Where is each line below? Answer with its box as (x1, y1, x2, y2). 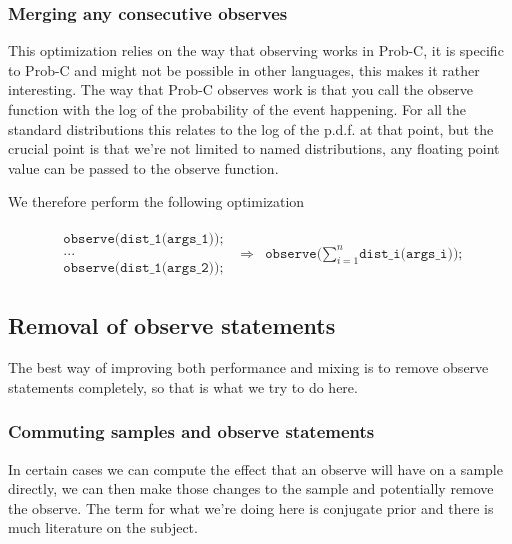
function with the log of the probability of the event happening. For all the (8, 99, 467, 119)
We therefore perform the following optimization (8, 191, 305, 212)
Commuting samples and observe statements (8, 419, 375, 444)
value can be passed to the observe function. (8, 157, 279, 178)
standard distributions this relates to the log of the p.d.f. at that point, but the (8, 118, 494, 139)
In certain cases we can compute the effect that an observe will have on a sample (8, 458, 503, 479)
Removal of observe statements (8, 310, 336, 341)
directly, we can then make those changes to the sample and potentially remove (8, 478, 494, 499)
